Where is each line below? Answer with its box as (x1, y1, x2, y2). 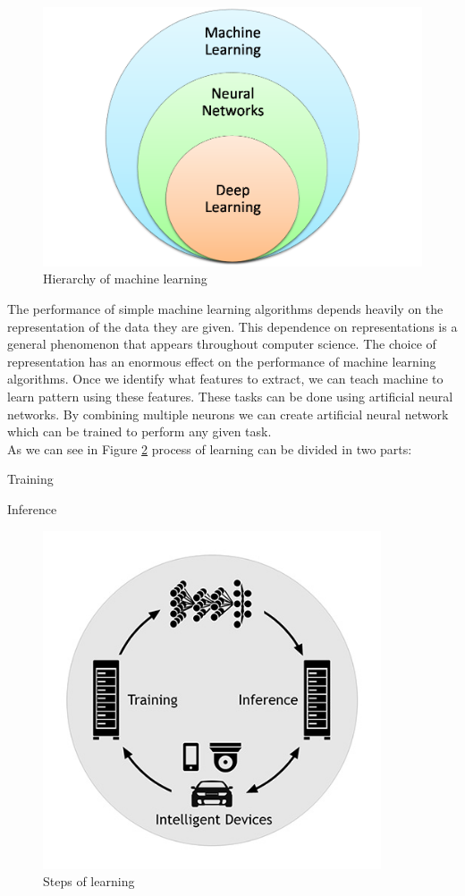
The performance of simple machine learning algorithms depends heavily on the (7, 300, 444, 318)
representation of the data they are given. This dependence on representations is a (7, 317, 458, 335)
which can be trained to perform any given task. (7, 422, 272, 441)
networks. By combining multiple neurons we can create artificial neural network (7, 404, 449, 423)
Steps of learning (43, 872, 135, 891)
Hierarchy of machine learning (43, 269, 207, 288)
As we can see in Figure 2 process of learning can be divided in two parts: (7, 439, 412, 458)
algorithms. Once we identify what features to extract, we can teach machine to (7, 369, 444, 388)
